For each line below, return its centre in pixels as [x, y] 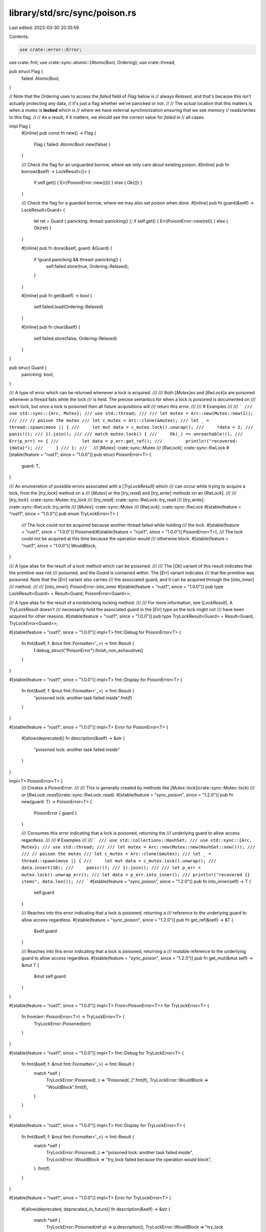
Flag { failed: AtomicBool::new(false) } [72, 144]
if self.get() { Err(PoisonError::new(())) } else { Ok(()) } [88, 183]
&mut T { [30, 965]
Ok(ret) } [43, 228]
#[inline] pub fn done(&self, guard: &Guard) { [67, 248]
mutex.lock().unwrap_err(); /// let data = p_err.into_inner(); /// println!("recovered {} [136, 874]
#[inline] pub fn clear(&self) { [51, 327]
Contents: [19, 36]
